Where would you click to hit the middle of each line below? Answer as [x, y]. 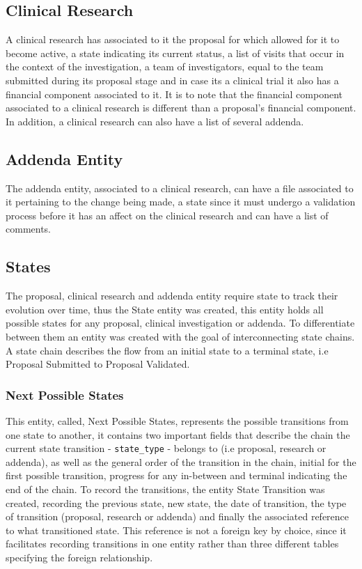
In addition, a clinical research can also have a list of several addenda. [155, 121]
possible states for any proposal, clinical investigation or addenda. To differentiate [180, 323]
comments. [29, 229]
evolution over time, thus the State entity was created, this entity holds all [165, 309]
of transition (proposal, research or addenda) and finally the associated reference [178, 516]
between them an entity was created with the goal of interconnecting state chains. [180, 336]
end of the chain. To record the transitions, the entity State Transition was [165, 489]
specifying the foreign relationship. [79, 557]
